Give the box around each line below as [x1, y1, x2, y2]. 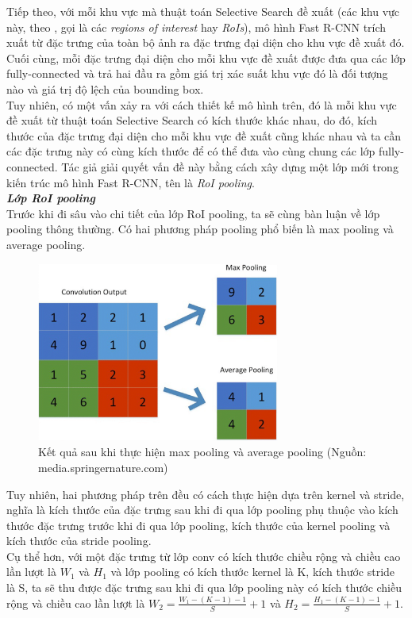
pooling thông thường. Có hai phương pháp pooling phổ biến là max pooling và [6, 221, 394, 237]
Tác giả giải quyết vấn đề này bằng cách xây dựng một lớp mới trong [61, 158, 399, 175]
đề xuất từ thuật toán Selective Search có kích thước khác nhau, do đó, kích [6, 112, 378, 129]
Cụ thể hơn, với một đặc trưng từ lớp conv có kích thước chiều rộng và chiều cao [6, 547, 401, 564]
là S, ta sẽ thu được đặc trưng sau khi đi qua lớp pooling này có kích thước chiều [6, 579, 402, 596]
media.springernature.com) [38, 459, 168, 475]
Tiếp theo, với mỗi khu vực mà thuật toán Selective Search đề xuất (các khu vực [6, 3, 400, 19]
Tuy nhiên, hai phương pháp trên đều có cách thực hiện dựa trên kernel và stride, [6, 486, 405, 502]
